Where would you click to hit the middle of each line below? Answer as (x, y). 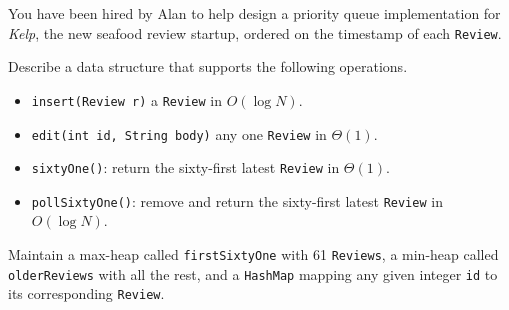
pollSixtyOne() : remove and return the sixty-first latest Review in (237, 200)
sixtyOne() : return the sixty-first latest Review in (185, 167)
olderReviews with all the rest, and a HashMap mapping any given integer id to (253, 273)
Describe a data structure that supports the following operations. (208, 66)
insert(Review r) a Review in (126, 99)
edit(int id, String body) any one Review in (179, 133)
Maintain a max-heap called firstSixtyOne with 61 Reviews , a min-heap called (253, 254)
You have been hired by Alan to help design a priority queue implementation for (254, 13)
